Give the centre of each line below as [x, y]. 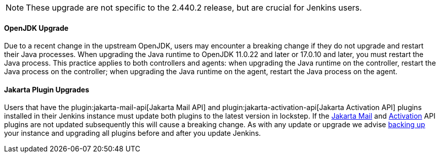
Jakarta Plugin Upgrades [47, 89]
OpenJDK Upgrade [36, 28]
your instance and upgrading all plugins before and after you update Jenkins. [133, 133]
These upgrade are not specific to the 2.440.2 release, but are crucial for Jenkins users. [194, 8]
